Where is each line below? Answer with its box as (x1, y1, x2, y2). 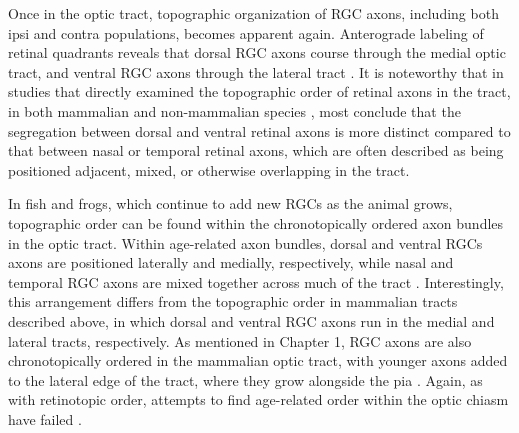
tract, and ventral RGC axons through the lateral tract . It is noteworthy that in (8, 61, 504, 82)
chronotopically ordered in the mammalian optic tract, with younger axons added (8, 350, 508, 371)
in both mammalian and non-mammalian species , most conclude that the (8, 100, 461, 121)
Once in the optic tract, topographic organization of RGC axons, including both (8, 3, 499, 23)
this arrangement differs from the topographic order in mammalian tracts (8, 291, 458, 312)
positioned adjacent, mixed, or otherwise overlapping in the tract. (8, 159, 410, 180)
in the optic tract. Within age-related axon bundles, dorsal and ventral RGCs (8, 232, 483, 253)
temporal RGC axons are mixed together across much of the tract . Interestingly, (8, 271, 504, 292)
